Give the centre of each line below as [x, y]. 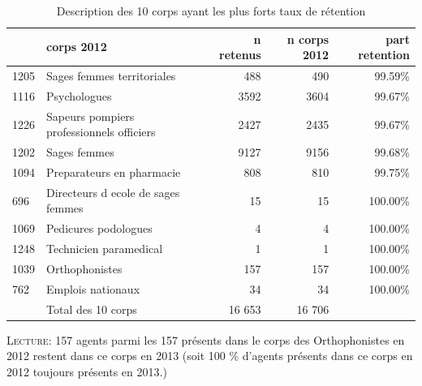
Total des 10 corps [92, 309]
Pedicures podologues [99, 228]
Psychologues [79, 95]
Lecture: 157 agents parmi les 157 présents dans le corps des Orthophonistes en [206, 339]
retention [384, 55]
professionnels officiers [101, 132]
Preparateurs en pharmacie [114, 172]
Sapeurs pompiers [90, 116]
